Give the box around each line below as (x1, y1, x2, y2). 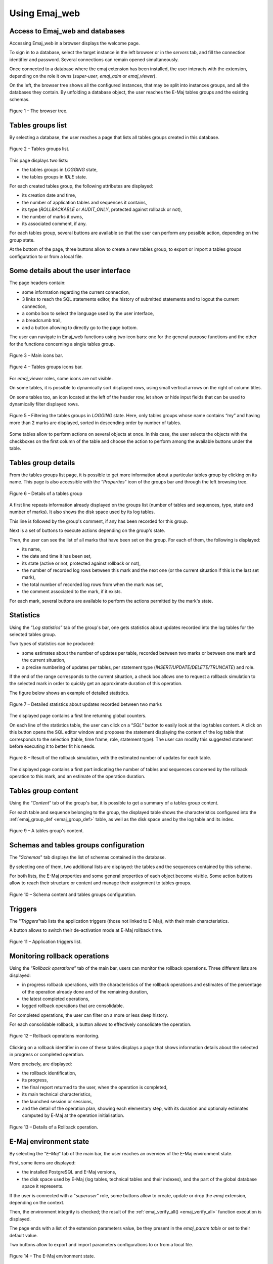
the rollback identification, (22, 1070, 76, 1076)
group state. (9, 237, 35, 243)
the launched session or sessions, (22, 1098, 93, 1104)
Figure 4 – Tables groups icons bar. (9, 364, 83, 370)
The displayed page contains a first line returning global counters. (9, 713, 147, 719)
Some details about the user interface (9, 266, 131, 275)
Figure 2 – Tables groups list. (9, 146, 70, 152)
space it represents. (22, 1183, 64, 1189)
